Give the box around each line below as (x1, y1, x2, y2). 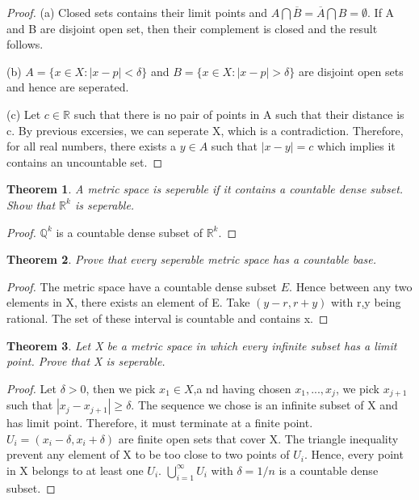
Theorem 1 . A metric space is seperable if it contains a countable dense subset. (6, 180, 404, 197)
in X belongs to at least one (6, 461, 144, 478)
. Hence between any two (289, 278, 413, 294)
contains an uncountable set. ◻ (6, 153, 163, 170)
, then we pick (86, 379, 156, 396)
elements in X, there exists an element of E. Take (6, 294, 250, 311)
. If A (367, 4, 395, 20)
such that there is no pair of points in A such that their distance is (73, 105, 404, 122)
